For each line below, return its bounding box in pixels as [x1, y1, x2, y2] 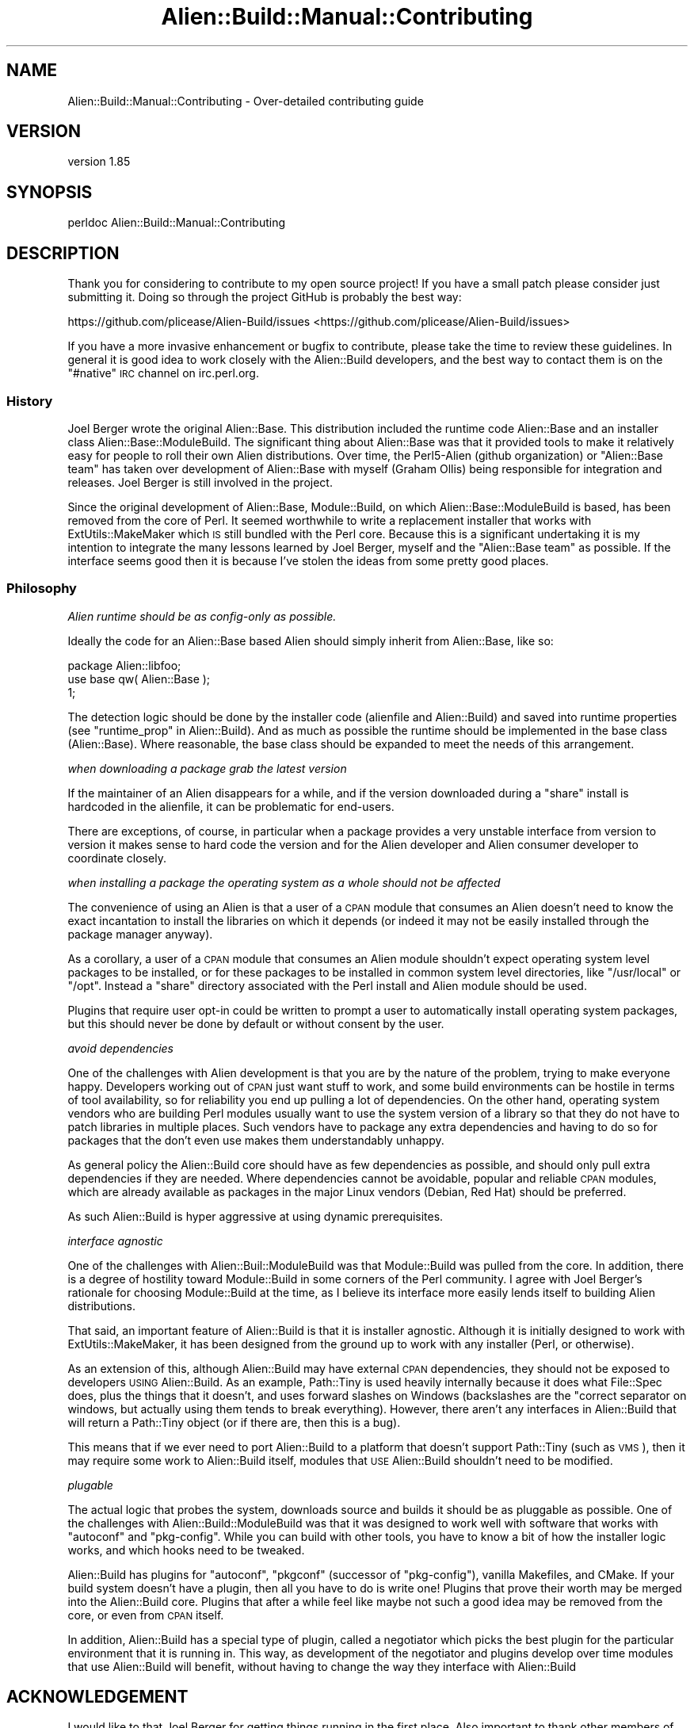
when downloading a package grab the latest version [67, 761, 347, 775]
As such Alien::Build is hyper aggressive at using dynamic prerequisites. [67, 1209, 444, 1223]
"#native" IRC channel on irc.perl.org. [67, 366, 259, 380]
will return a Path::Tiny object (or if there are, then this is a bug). [67, 1415, 401, 1429]
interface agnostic [67, 1233, 163, 1248]
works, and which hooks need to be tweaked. [67, 1543, 305, 1557]
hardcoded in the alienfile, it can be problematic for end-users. [67, 799, 395, 813]
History [6, 392, 53, 409]
